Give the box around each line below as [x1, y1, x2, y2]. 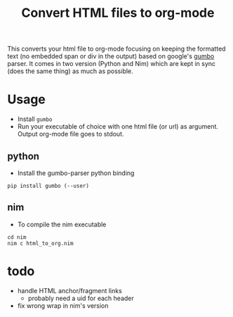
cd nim [7, 233, 27, 240]
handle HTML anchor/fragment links [17, 286, 123, 295]
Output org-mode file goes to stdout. [17, 130, 124, 138]
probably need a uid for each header [27, 294, 135, 302]
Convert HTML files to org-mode [21, 5, 215, 21]
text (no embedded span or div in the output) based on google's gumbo [7, 52, 215, 60]
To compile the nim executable [17, 220, 107, 228]
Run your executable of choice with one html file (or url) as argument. [17, 122, 219, 131]
